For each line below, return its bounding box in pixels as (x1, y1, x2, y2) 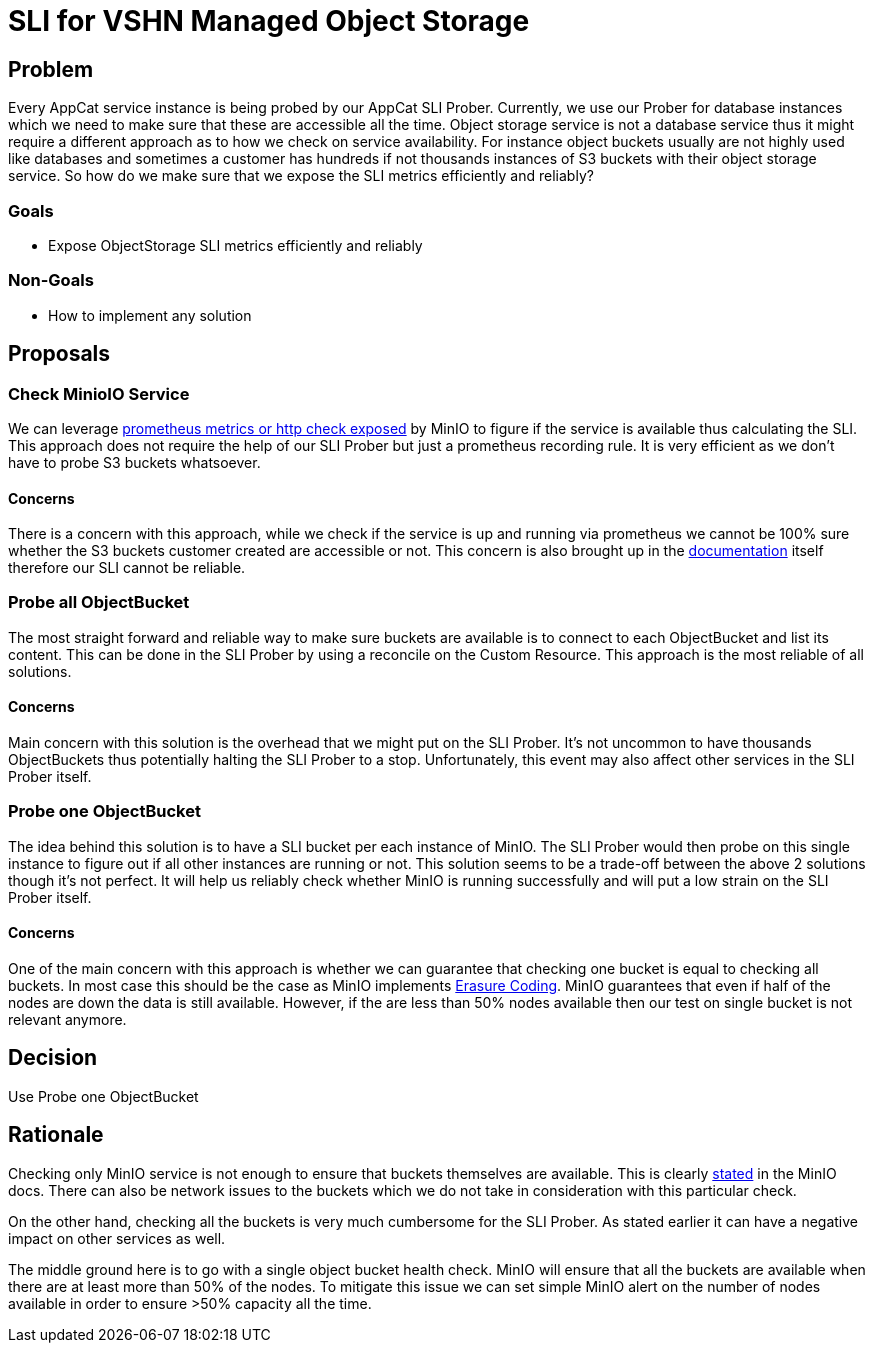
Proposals (8, 341, 111, 367)
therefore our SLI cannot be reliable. (8, 559, 246, 577)
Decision (8, 1045, 98, 1071)
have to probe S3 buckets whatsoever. (8, 453, 261, 471)
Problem (8, 56, 94, 82)
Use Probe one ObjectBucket (8, 1087, 199, 1105)
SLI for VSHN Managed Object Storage (8, 4, 530, 38)
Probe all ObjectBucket (8, 592, 190, 613)
